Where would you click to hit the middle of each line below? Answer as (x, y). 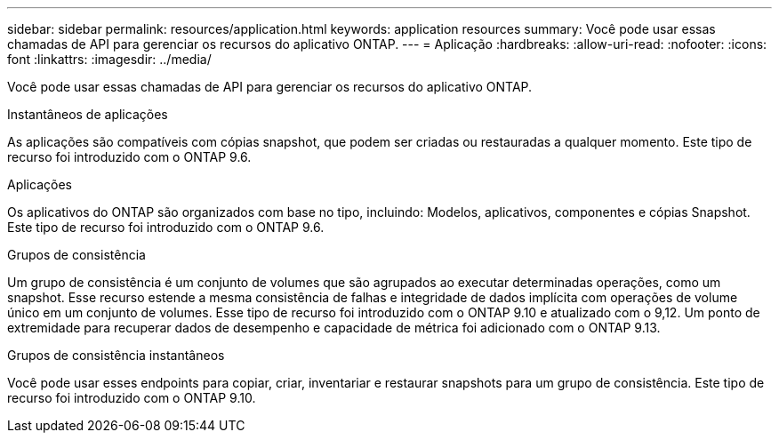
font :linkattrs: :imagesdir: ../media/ (109, 59)
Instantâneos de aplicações (88, 114)
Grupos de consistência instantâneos (116, 355)
